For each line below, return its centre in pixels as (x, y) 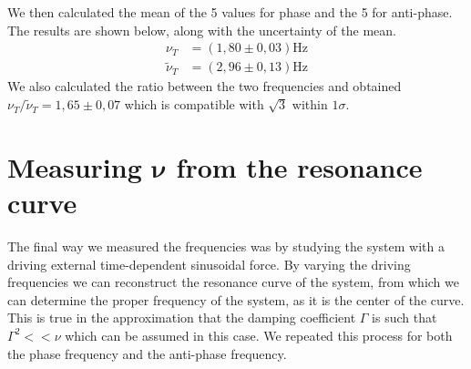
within (310, 104)
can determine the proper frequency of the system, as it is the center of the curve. (236, 299)
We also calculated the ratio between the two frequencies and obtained (205, 86)
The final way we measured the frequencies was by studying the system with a (226, 246)
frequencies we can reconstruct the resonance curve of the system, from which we (233, 282)
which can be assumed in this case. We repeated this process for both (259, 335)
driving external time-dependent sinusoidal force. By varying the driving (209, 264)
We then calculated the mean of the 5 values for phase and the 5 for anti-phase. (230, 12)
